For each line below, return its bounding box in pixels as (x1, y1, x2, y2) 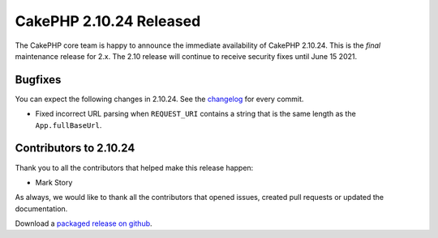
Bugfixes (15, 73, 62, 87)
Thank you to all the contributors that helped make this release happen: (15, 163, 254, 172)
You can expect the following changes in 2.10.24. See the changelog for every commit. (15, 94, 304, 104)
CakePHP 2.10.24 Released (15, 12, 201, 30)
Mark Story (35, 177, 73, 187)
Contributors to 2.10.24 (15, 142, 135, 155)
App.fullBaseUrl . (35, 120, 102, 130)
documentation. (15, 203, 68, 214)
